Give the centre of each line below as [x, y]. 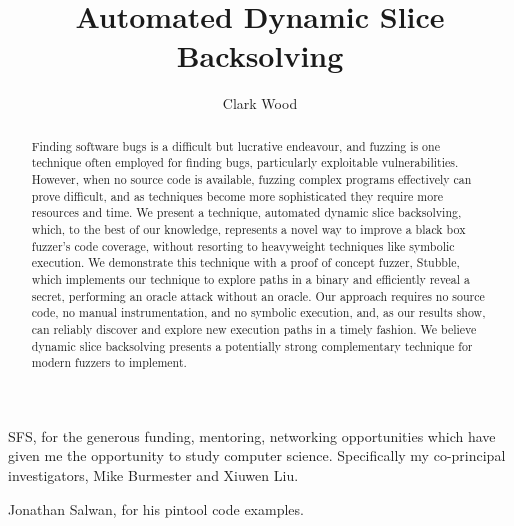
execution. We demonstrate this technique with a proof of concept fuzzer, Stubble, [245, 262]
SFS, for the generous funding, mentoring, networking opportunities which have [252, 435]
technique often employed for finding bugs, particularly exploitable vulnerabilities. [245, 162]
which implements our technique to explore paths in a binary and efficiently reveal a [251, 278]
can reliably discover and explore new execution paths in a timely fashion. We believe [254, 328]
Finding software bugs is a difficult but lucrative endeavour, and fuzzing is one [235, 145]
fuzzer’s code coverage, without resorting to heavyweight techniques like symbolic [243, 245]
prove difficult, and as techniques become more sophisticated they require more [237, 195]
